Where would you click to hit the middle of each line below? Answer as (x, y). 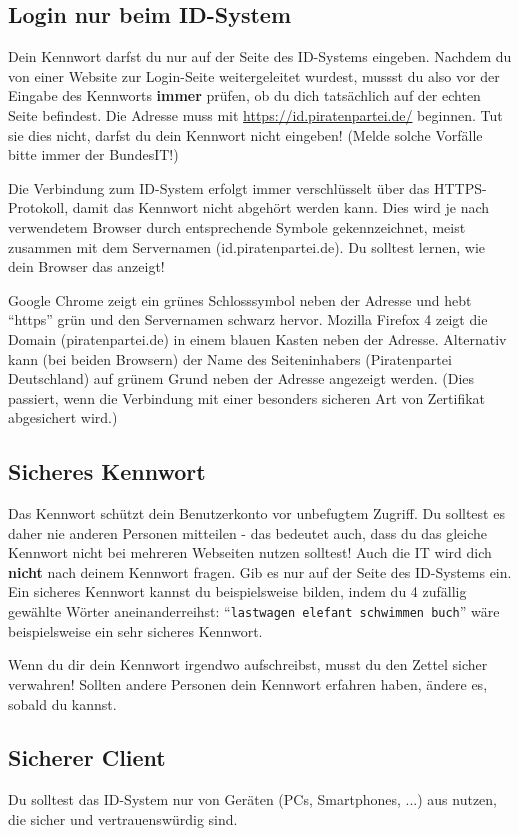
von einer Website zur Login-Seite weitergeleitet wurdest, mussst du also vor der (254, 75)
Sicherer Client (87, 757)
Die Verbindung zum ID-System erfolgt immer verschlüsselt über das (219, 187)
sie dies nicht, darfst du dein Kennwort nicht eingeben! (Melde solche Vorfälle (245, 134)
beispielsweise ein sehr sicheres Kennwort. (135, 630)
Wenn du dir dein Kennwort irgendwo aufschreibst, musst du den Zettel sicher (248, 664)
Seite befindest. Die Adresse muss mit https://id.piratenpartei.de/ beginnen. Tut (255, 114)
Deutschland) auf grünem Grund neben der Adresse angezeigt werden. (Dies (241, 378)
